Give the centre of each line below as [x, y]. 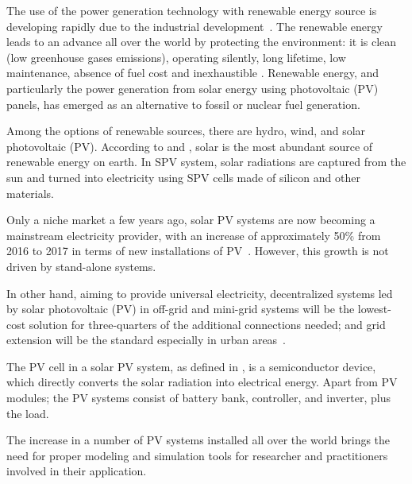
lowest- [374, 309]
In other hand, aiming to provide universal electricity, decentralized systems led [200, 293]
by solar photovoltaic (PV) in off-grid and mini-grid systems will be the [181, 309]
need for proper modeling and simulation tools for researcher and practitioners [197, 455]
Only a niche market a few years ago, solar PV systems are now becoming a [191, 220]
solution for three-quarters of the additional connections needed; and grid [207, 324]
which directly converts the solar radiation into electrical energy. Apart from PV [202, 382]
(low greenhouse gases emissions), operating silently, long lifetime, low [176, 57]
